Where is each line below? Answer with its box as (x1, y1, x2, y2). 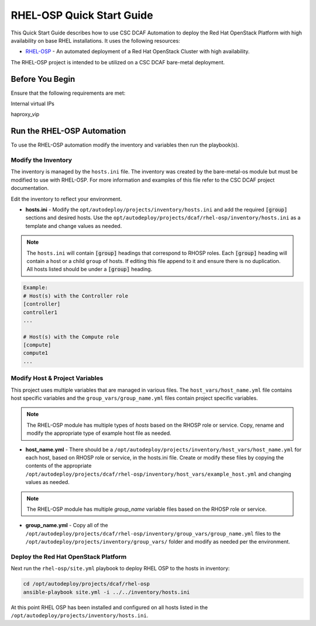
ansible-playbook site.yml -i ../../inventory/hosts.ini (23, 589, 190, 596)
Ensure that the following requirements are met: (11, 89, 126, 96)
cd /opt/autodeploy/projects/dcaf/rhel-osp (23, 580, 150, 587)
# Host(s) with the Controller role (23, 292, 129, 299)
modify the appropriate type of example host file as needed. (26, 430, 172, 437)
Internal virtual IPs (11, 100, 55, 108)
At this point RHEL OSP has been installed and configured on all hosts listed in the (11, 604, 208, 611)
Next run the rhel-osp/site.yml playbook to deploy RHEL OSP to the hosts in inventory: (11, 565, 230, 572)
